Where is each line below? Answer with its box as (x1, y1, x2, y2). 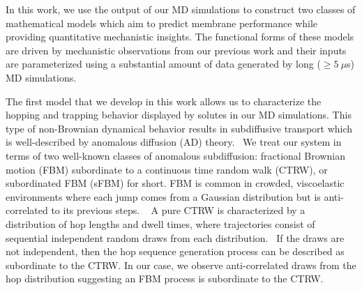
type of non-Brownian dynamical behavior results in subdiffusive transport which (6, 121, 353, 135)
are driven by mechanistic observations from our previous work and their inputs (6, 43, 347, 57)
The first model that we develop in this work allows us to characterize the (6, 93, 322, 108)
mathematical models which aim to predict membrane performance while (6, 15, 318, 30)
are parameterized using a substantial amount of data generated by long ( (6, 56, 321, 71)
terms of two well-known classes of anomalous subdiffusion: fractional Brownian (6, 148, 345, 162)
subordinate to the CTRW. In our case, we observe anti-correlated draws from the (6, 257, 356, 272)
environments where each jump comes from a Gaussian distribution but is (6, 189, 321, 204)
